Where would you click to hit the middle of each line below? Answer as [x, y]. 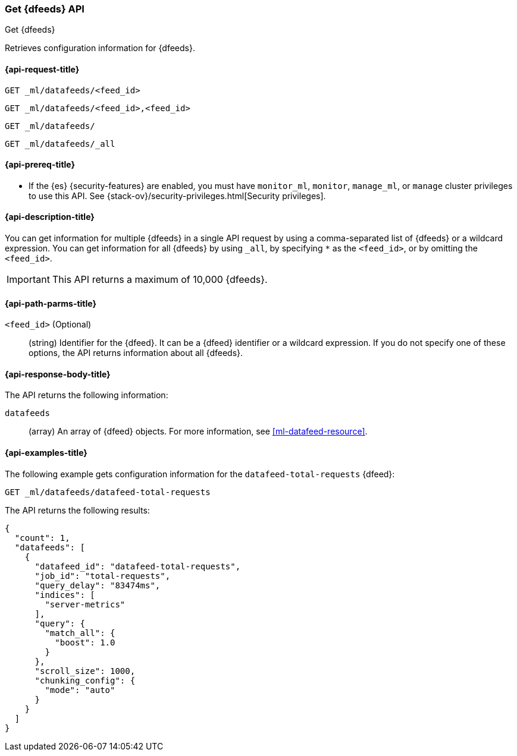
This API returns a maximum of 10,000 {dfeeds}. [160, 280]
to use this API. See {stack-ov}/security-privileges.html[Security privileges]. [177, 196]
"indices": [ [65, 595]
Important [28, 280]
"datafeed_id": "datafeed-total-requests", [138, 566]
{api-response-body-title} [58, 374]
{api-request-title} [42, 69]
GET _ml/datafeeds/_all [60, 144]
